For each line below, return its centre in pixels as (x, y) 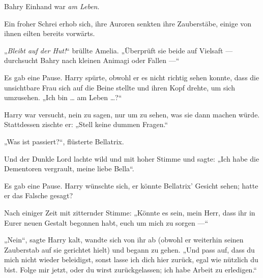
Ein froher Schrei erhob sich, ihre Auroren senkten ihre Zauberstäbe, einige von (128, 23)
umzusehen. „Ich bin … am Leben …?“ (63, 97)
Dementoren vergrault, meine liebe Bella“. (69, 168)
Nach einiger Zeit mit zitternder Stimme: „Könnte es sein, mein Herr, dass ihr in (130, 212)
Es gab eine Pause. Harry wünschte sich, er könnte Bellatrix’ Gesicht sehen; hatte (131, 185)
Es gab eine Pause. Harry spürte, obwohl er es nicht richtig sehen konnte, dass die (132, 77)
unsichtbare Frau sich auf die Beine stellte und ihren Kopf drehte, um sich (120, 87)
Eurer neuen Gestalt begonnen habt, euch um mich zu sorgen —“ (106, 222)
